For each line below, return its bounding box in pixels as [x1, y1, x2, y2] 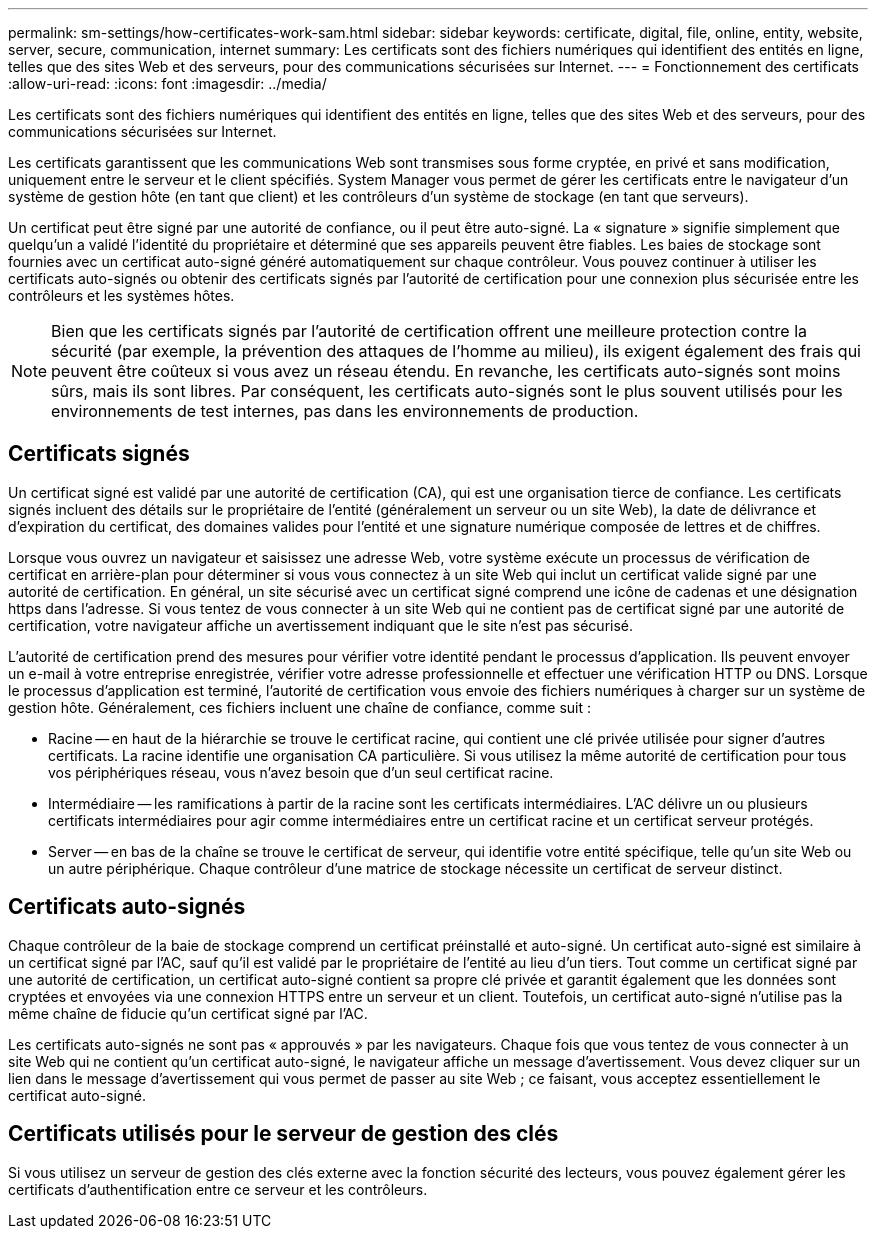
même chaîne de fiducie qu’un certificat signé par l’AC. [8, 1004, 368, 1022]
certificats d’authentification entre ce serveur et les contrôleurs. [8, 1180, 428, 1198]
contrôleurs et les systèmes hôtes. [8, 287, 235, 304]
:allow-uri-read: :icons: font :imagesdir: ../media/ [8, 75, 327, 92]
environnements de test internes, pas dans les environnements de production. [51, 401, 639, 421]
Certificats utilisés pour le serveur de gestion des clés [8, 1121, 559, 1147]
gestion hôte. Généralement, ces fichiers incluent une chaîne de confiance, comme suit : [8, 698, 592, 716]
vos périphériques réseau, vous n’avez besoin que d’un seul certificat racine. [48, 763, 554, 781]
